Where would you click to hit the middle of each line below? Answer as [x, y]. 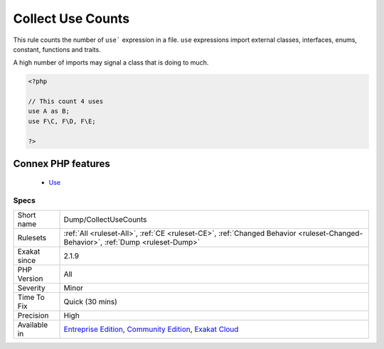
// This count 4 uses [66, 102]
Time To [31, 297]
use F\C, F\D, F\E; [62, 121]
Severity [31, 288]
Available [33, 325]
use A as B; [49, 111]
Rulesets [32, 237]
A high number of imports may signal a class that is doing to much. [111, 63]
